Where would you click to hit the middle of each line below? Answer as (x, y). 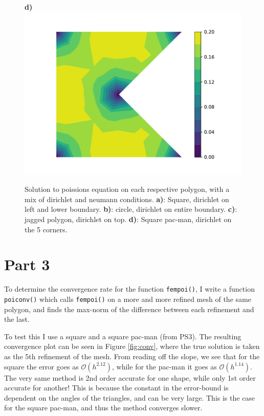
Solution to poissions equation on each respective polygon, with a (127, 189)
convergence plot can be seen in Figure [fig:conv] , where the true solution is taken (132, 346)
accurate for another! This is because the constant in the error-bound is (116, 388)
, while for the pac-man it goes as (164, 366)
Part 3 (27, 264)
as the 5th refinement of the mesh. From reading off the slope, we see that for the (132, 356)
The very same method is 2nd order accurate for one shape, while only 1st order (130, 377)
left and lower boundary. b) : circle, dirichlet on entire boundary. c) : (131, 209)
